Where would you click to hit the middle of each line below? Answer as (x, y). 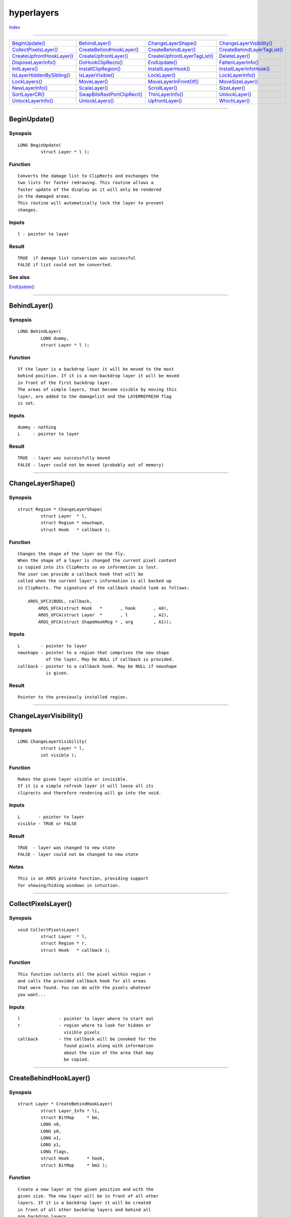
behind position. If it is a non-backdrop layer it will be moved (99, 376)
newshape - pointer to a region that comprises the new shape (93, 653)
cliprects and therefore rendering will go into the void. (90, 793)
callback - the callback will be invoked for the (87, 1039)
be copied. (77, 1060)
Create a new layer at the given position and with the (86, 1189)
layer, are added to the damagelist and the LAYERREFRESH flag (95, 396)
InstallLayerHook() (169, 69)
